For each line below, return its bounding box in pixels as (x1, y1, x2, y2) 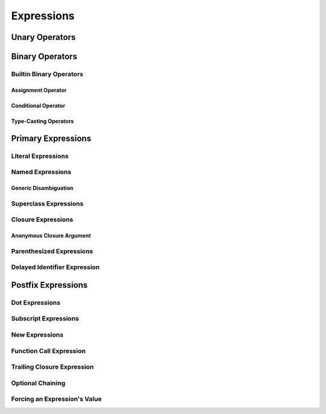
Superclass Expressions (11, 199, 84, 208)
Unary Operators (11, 32, 76, 42)
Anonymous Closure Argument (11, 232, 91, 239)
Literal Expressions (11, 152, 69, 160)
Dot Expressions (11, 298, 60, 306)
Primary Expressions (11, 133, 92, 143)
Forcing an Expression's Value (11, 395, 102, 403)
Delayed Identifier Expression (11, 263, 100, 271)
